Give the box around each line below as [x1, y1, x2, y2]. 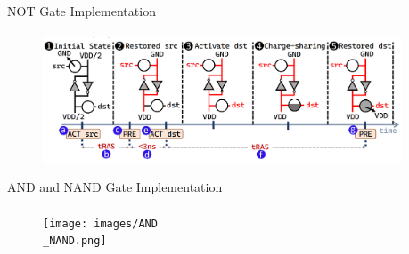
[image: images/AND [43, 217, 158, 230]
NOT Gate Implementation [7, 2, 156, 20]
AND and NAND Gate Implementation [7, 178, 223, 196]
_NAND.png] [43, 234, 107, 248]
